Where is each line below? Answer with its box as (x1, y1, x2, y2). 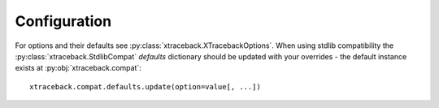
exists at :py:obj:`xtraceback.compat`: (15, 63, 141, 73)
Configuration (15, 12, 112, 30)
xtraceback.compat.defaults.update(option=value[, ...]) (29, 82, 262, 91)
